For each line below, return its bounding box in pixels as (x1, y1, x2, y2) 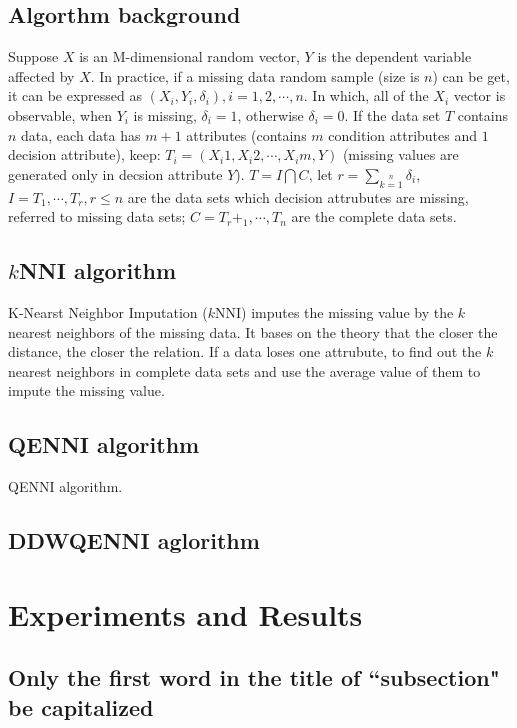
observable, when (8, 104, 112, 125)
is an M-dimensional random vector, (79, 46, 300, 67)
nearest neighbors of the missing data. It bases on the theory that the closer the (8, 321, 498, 342)
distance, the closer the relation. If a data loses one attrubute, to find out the (8, 341, 482, 362)
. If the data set (344, 104, 441, 125)
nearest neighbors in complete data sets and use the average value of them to (8, 360, 481, 381)
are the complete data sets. (291, 206, 457, 227)
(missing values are (342, 144, 459, 165)
